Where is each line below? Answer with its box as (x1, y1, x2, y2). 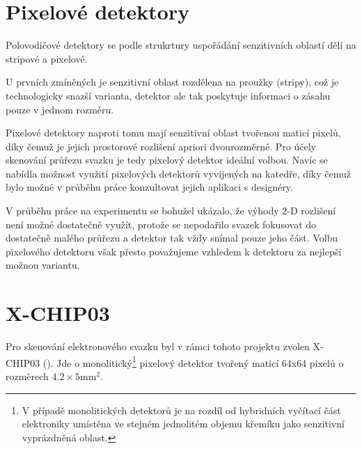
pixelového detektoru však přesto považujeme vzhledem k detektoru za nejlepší (6, 244, 342, 258)
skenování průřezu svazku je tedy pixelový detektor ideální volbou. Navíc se (6, 152, 328, 167)
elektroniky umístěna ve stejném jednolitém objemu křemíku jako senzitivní (22, 416, 345, 431)
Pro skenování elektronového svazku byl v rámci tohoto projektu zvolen (6, 339, 310, 354)
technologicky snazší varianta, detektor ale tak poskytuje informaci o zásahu (6, 88, 331, 102)
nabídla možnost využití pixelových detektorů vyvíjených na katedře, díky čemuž (6, 166, 352, 180)
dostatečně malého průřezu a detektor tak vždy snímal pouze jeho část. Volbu (6, 230, 338, 245)
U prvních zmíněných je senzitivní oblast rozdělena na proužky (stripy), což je (6, 74, 339, 89)
